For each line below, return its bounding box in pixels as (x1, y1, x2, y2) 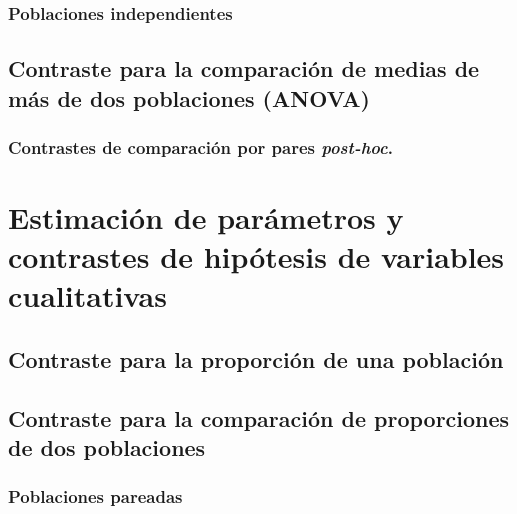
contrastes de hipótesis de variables (8, 236, 505, 277)
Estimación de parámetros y (8, 197, 404, 238)
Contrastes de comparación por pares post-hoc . (8, 134, 393, 159)
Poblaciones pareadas (8, 484, 183, 509)
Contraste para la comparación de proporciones (8, 402, 510, 433)
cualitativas (8, 275, 167, 316)
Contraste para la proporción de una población (8, 344, 504, 374)
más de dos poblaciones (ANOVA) (8, 82, 370, 113)
